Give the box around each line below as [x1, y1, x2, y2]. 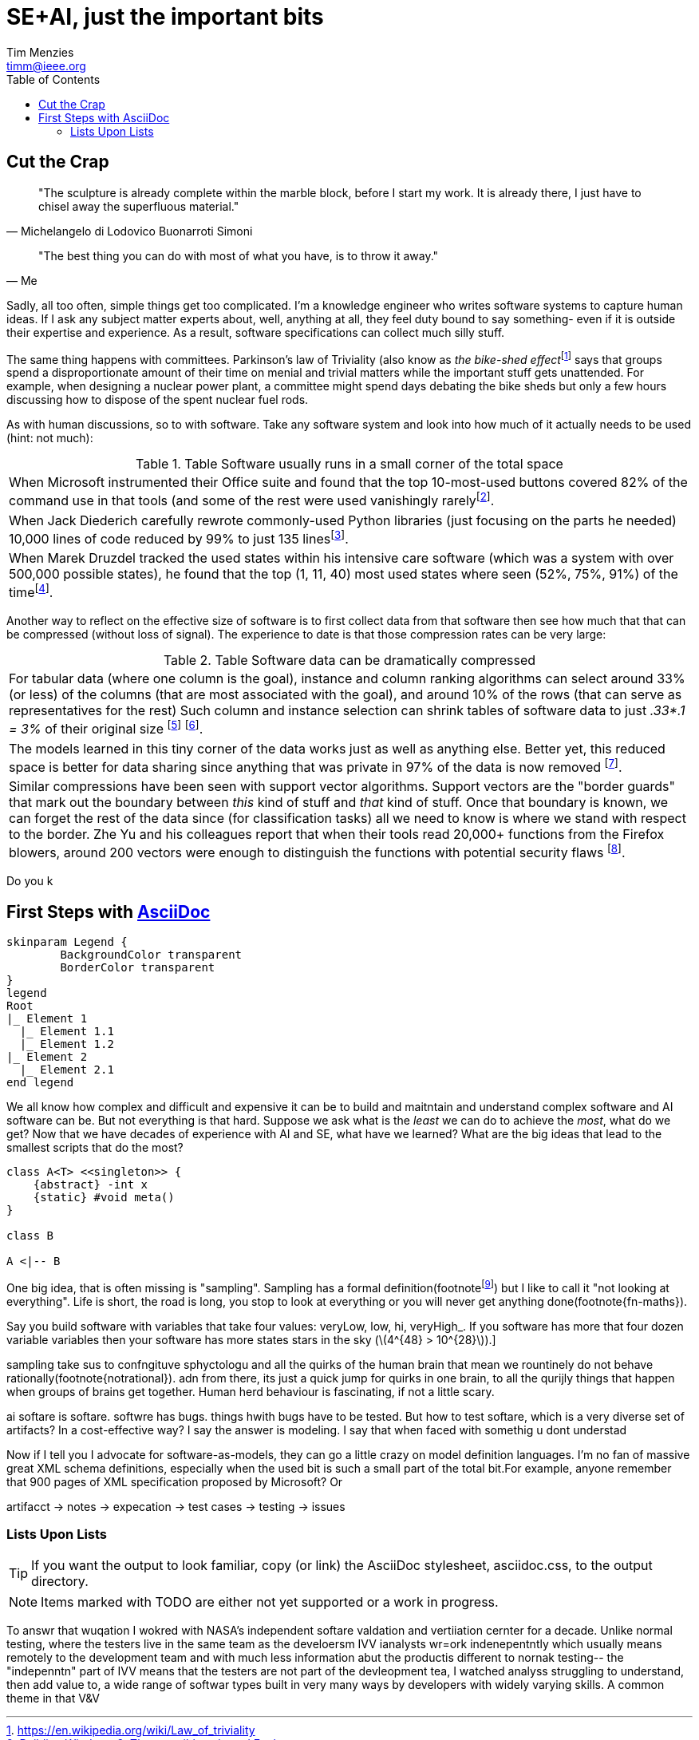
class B [6, 1229, 54, 1243]
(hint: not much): [6, 431, 93, 445]
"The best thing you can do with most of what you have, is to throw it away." [38, 248, 439, 263]
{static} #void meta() [33, 1191, 175, 1204]
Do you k [6, 874, 53, 888]
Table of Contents [6, 72, 101, 86]
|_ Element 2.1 [19, 1063, 114, 1077]
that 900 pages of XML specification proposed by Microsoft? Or [6, 1474, 343, 1489]
